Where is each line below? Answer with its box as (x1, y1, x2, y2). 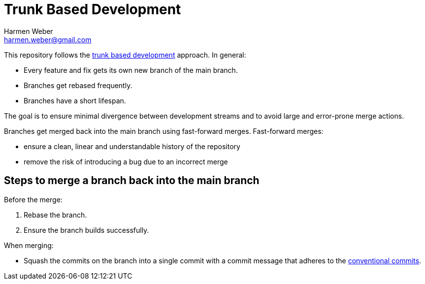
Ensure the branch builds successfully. (24, 225, 149, 234)
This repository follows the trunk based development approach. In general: (4, 50, 246, 59)
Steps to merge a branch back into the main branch (4, 174, 260, 187)
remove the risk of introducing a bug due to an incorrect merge (24, 157, 228, 166)
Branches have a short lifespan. (24, 96, 126, 105)
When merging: (4, 241, 54, 250)
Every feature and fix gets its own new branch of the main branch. (24, 65, 238, 74)
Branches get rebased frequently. (24, 81, 132, 90)
